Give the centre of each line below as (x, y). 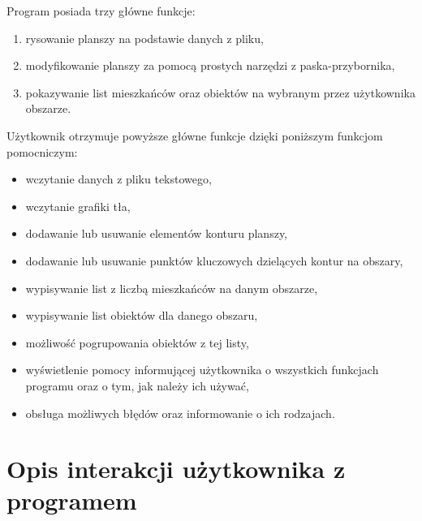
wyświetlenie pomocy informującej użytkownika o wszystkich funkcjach (202, 370)
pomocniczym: (42, 151)
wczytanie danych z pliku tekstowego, (118, 179)
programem (72, 500)
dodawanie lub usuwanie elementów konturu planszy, (157, 233)
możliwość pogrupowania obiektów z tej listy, (137, 342)
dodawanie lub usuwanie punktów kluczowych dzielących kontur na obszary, (214, 260)
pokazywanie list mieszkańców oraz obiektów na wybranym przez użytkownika (220, 92)
